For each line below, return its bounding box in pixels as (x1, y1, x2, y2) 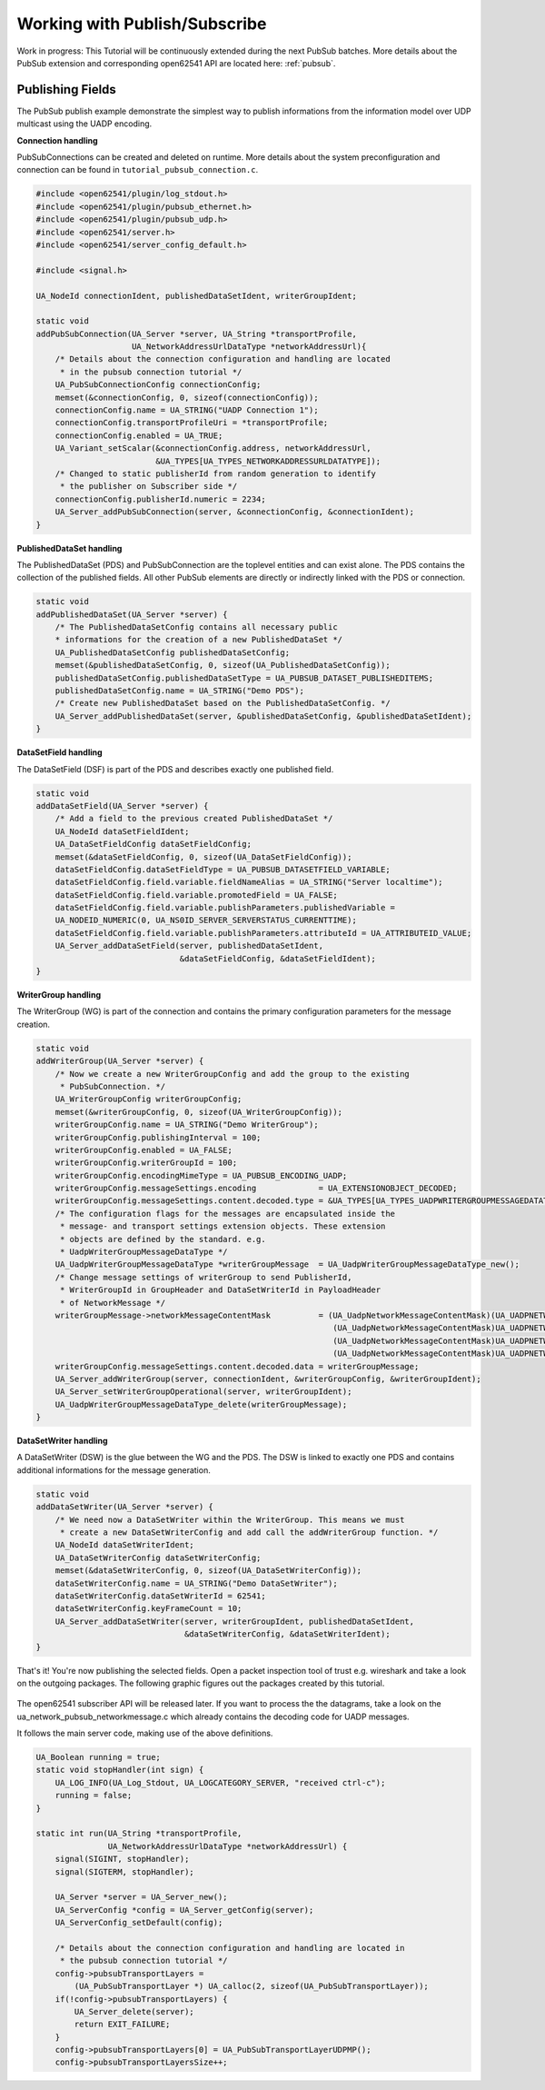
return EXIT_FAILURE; (74, 2019, 171, 2030)
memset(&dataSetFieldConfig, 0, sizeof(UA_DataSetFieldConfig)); (54, 851, 352, 862)
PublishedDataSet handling (16, 542, 123, 553)
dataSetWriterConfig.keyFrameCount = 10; (54, 1604, 243, 1614)
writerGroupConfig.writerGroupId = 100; (54, 1158, 238, 1168)
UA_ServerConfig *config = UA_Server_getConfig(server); (54, 1905, 314, 1915)
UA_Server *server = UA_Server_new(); (54, 1892, 228, 1903)
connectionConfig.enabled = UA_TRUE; (54, 430, 223, 441)
